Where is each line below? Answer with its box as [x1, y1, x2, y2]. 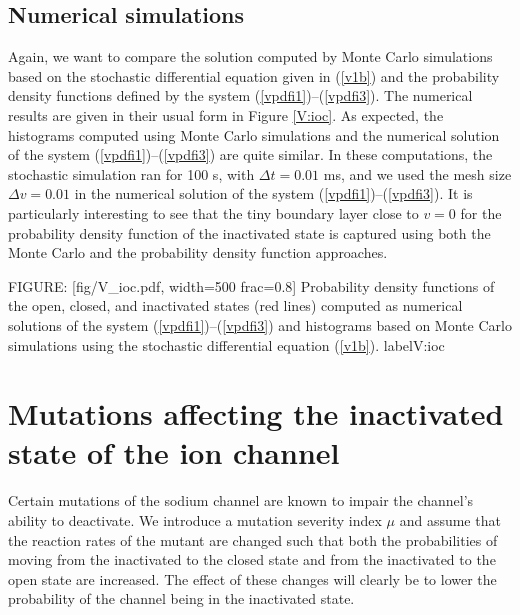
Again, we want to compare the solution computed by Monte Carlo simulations [8, 46, 493, 67]
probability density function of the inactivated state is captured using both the [8, 222, 491, 243]
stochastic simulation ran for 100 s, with [8, 163, 255, 184]
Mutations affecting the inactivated [8, 393, 504, 434]
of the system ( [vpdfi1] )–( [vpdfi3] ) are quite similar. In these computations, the [8, 144, 493, 165]
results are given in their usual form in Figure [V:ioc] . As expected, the [8, 104, 444, 125]
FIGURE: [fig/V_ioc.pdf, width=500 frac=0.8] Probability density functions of [8, 275, 495, 296]
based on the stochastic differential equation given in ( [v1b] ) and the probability [8, 65, 500, 86]
